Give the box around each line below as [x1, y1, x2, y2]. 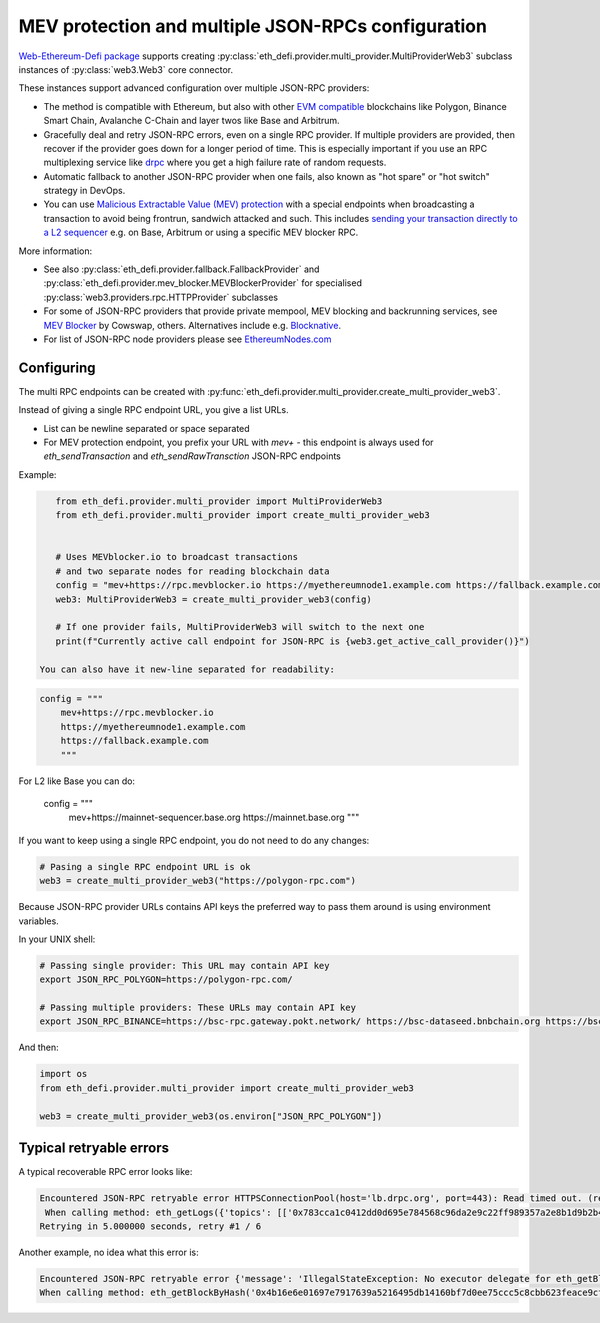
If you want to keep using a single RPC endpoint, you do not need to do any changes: [18, 834, 370, 846]
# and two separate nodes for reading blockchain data [55, 565, 330, 577]
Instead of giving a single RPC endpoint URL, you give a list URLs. [18, 404, 289, 416]
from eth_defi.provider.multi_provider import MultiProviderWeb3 [55, 495, 383, 507]
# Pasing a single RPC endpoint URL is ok [39, 861, 251, 872]
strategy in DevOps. [43, 185, 126, 197]
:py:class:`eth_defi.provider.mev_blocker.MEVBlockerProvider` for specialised [43, 277, 362, 289]
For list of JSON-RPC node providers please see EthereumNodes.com [43, 333, 332, 345]
